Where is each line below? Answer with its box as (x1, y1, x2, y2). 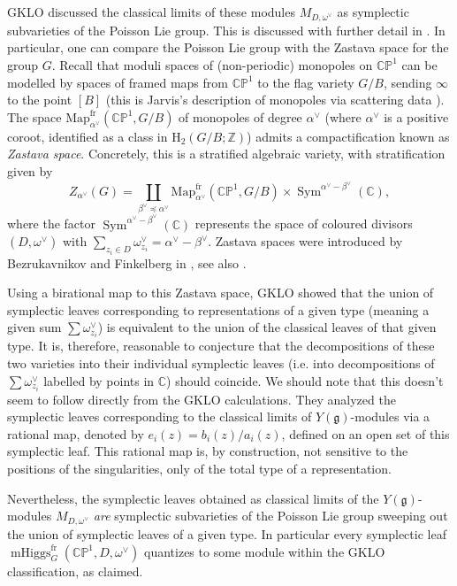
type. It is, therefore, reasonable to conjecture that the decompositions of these (7, 336, 435, 355)
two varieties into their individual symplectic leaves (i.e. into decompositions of (7, 354, 435, 373)
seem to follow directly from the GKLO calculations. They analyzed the (7, 389, 396, 408)
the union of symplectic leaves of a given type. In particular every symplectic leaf (7, 525, 446, 544)
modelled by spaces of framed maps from (7, 73, 228, 91)
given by (7, 161, 53, 180)
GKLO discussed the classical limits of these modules (7, 3, 295, 20)
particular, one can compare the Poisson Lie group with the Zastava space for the (7, 38, 449, 57)
